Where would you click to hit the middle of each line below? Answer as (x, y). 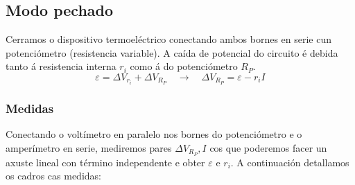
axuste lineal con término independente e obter (105, 162)
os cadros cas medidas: (53, 176)
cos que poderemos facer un (268, 147)
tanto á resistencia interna (61, 66)
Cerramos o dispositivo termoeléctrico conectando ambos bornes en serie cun (169, 39)
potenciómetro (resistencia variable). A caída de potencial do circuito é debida (172, 52)
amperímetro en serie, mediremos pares (89, 147)
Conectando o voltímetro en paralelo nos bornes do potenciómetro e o (154, 134)
